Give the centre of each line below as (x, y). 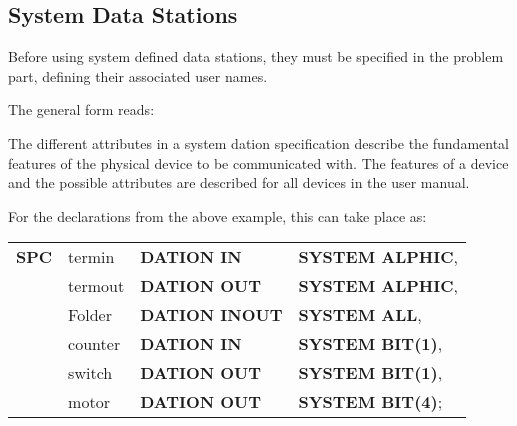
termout (96, 286)
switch (90, 373)
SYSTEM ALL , (360, 315)
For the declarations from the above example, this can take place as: (217, 215)
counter (94, 344)
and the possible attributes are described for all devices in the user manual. (239, 182)
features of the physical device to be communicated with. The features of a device (258, 162)
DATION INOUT (211, 315)
